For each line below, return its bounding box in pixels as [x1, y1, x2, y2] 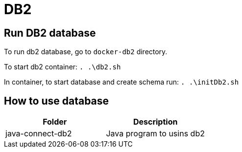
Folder [43, 117, 67, 127]
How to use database [4, 94, 109, 107]
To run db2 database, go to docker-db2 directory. [4, 47, 168, 56]
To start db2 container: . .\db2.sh [4, 63, 121, 71]
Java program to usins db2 [106, 129, 205, 139]
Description [133, 117, 178, 127]
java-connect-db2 [5, 129, 72, 139]
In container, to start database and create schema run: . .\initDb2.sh [4, 78, 239, 87]
